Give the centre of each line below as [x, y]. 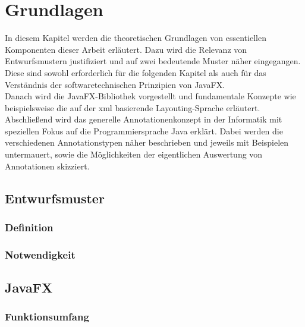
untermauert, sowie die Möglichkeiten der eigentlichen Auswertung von [134, 154]
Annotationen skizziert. [47, 166]
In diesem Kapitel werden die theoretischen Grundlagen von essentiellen [136, 38]
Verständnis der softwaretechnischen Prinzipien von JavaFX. [115, 84]
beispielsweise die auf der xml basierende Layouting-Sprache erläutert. [133, 107]
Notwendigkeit [40, 254]
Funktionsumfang [47, 317]
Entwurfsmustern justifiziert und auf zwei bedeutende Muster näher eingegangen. [153, 61]
